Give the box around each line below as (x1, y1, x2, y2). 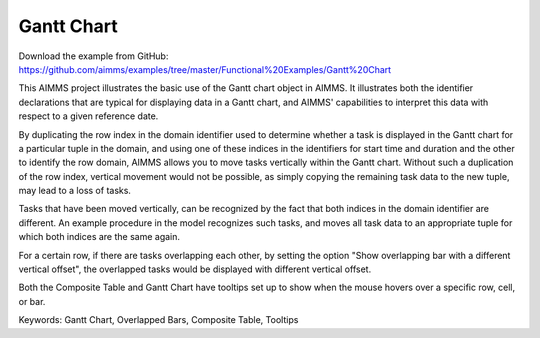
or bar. (18, 295, 46, 307)
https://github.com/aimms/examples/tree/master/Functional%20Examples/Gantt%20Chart (18, 63, 392, 75)
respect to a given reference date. (18, 110, 159, 122)
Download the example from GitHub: (18, 50, 169, 62)
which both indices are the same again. (18, 231, 180, 243)
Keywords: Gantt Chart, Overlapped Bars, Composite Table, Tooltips (18, 314, 299, 326)
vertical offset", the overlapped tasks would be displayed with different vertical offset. (18, 263, 372, 275)
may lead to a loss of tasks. (18, 185, 132, 197)
